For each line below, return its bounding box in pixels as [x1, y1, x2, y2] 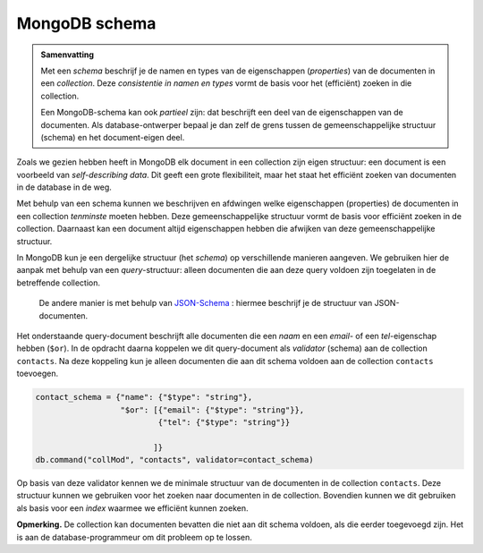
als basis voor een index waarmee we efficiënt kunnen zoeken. [16, 502, 249, 514]
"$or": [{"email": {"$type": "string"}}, [120, 404, 305, 415]
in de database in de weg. [16, 182, 112, 192]
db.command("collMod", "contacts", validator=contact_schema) [35, 455, 314, 465]
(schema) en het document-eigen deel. [40, 132, 185, 142]
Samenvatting [40, 49, 94, 60]
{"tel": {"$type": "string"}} [157, 417, 291, 427]
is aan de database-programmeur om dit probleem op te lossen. [16, 532, 252, 542]
